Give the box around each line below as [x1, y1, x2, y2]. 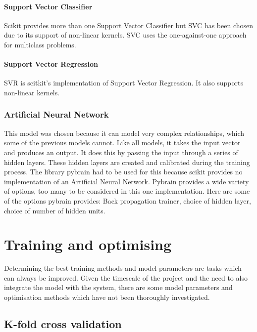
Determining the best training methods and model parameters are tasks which [4, 263, 242, 273]
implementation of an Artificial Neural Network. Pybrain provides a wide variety [4, 176, 249, 186]
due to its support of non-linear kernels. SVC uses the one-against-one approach [4, 30, 247, 40]
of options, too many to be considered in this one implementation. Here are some [4, 186, 250, 196]
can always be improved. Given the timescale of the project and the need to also [4, 272, 248, 283]
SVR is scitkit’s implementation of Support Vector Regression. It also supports [4, 78, 243, 88]
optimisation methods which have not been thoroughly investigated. [4, 292, 210, 302]
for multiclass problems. [4, 39, 76, 49]
